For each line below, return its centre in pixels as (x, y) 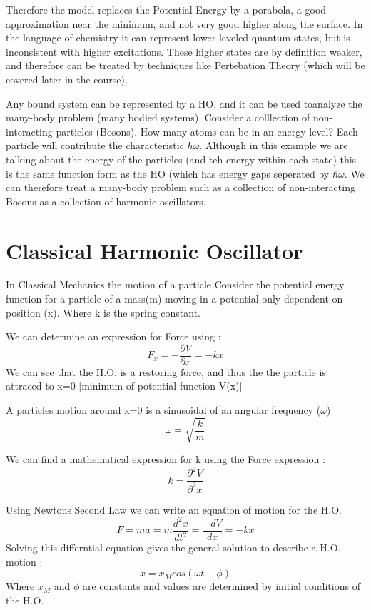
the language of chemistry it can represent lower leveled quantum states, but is (178, 37)
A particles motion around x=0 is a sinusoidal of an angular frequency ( (163, 410)
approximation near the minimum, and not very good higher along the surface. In (184, 23)
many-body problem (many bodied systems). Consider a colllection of (158, 117)
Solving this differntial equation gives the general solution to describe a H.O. (173, 548)
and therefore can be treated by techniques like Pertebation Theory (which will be (185, 65)
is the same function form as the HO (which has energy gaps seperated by (168, 173)
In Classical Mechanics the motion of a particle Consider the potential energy (175, 284)
